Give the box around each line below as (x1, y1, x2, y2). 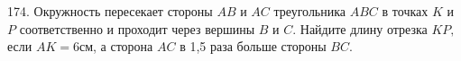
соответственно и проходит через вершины (19, 19, 255, 38)
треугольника (273, 2, 346, 20)
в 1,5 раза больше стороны (180, 37, 327, 56)
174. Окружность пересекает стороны (7, 2, 213, 20)
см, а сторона (78, 37, 153, 56)
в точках (382, 2, 429, 20)
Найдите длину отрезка (300, 19, 428, 38)
